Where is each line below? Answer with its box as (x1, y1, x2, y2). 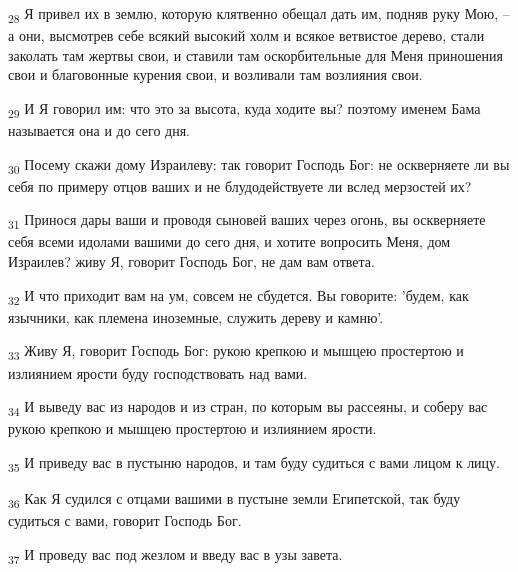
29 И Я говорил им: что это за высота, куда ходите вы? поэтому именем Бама (8, 97, 481, 121)
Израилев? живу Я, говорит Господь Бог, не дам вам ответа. (8, 251, 375, 272)
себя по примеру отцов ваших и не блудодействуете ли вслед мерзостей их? (8, 175, 472, 196)
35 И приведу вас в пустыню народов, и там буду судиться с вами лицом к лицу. (8, 451, 500, 475)
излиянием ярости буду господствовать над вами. (8, 362, 308, 383)
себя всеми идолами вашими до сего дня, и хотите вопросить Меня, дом (8, 231, 451, 252)
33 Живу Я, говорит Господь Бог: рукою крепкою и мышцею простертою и (8, 340, 464, 364)
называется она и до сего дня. (8, 120, 191, 141)
